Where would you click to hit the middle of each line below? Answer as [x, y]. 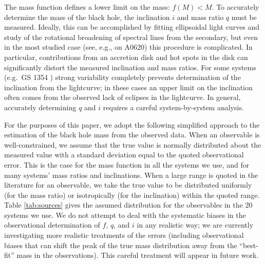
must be [244, 17]
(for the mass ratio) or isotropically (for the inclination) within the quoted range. [132, 195]
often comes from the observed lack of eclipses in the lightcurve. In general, [122, 97]
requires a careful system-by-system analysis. [173, 107]
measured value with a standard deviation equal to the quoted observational [124, 155]
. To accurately [235, 7]
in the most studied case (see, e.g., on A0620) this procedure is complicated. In [128, 47]
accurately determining [40, 107]
